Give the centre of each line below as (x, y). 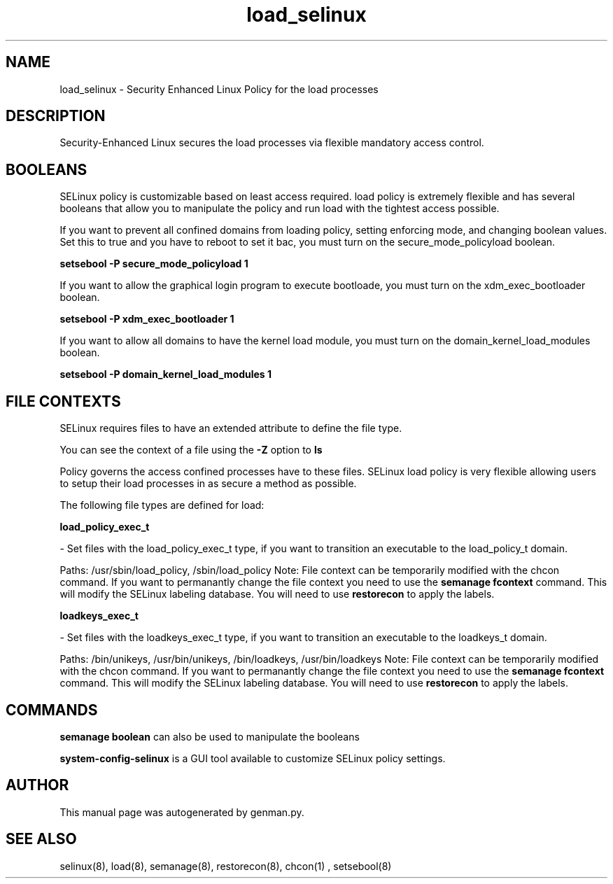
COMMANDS (52, 710)
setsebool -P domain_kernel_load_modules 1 (166, 374)
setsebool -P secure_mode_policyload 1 (154, 264)
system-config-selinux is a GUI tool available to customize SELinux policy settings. (253, 758)
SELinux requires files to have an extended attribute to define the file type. (231, 428)
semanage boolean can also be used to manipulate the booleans (210, 736)
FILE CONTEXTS (63, 401)
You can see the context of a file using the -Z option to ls (191, 450)
